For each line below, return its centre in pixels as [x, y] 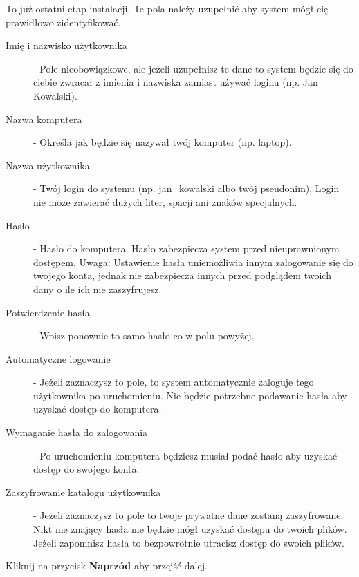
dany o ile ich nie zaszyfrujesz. [98, 288]
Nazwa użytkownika [48, 165]
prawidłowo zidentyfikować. [63, 22]
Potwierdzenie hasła [48, 312]
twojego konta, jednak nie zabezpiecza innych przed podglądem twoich [182, 275]
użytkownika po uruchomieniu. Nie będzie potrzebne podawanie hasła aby [190, 395]
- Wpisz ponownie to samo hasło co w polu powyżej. [144, 335]
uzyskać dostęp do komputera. [98, 409]
